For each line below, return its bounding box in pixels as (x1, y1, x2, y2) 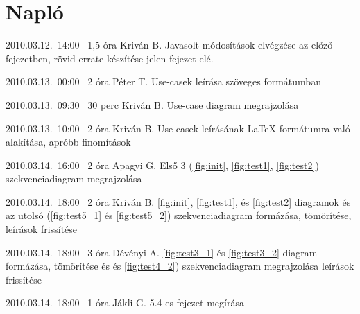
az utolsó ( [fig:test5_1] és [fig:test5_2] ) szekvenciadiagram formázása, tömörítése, (6, 208, 352, 223)
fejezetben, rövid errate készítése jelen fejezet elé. (6, 51, 214, 65)
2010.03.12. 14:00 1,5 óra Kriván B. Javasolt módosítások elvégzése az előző (6, 37, 333, 52)
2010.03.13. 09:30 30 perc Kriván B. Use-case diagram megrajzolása (6, 97, 299, 112)
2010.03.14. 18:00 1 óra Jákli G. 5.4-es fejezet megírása (6, 295, 244, 310)
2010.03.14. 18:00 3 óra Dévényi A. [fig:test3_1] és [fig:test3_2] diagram (6, 245, 318, 259)
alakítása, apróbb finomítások (6, 134, 131, 149)
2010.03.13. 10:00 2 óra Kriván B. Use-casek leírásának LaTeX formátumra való (6, 121, 350, 135)
